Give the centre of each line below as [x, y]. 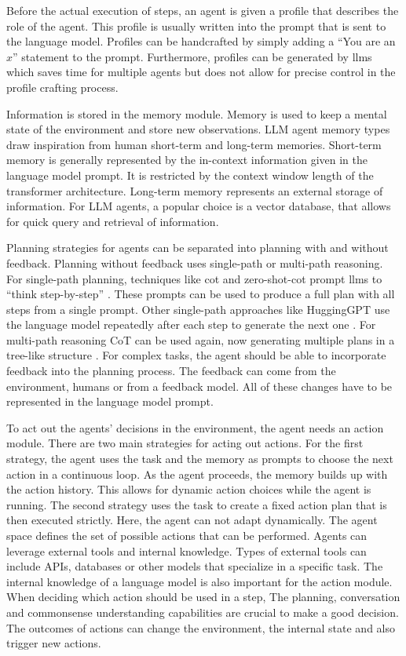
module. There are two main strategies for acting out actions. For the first [185, 443]
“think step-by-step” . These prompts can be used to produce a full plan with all [201, 294]
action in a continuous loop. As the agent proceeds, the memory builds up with [197, 474]
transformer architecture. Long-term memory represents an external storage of [195, 190]
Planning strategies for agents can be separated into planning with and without [198, 248]
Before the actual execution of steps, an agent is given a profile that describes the [203, 10]
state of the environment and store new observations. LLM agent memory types [198, 129]
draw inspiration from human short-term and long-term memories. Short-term [194, 144]
